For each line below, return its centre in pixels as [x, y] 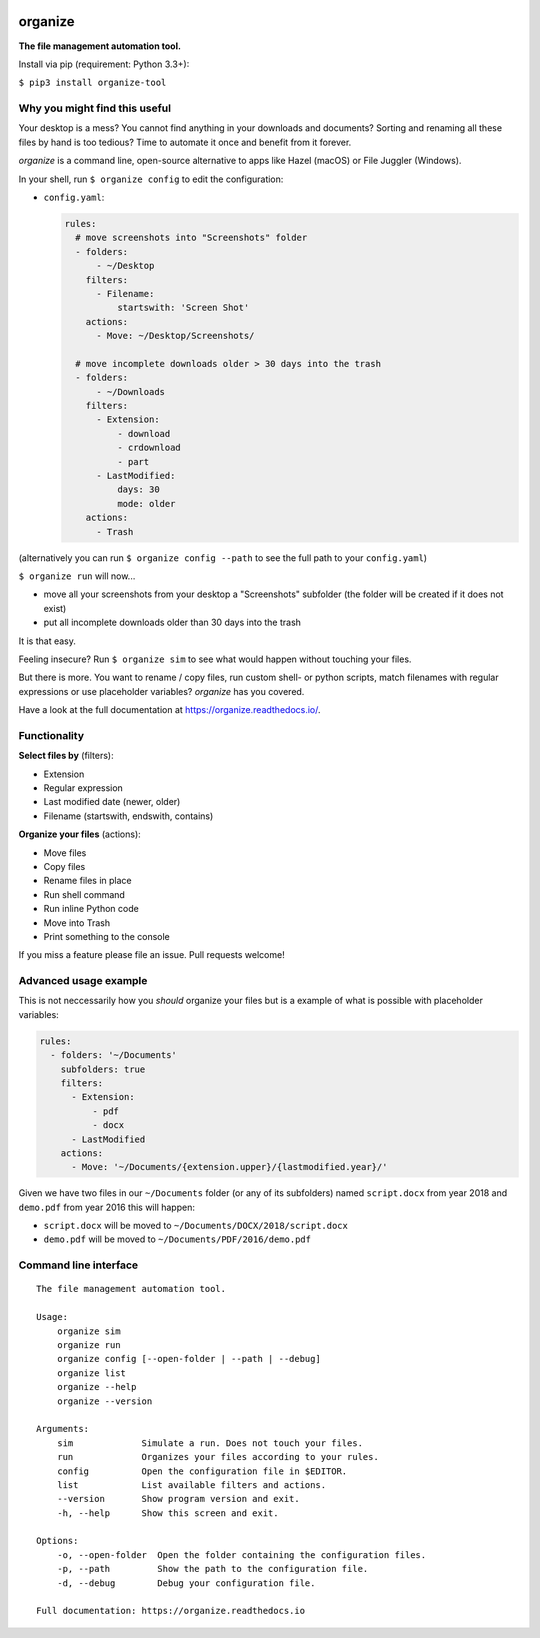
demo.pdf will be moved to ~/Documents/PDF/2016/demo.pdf [177, 1239]
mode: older [146, 503]
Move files [65, 852]
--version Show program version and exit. [178, 1499]
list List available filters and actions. [191, 1484]
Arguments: [63, 1429]
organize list [91, 1373]
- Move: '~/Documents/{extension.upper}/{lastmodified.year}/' [229, 1167]
